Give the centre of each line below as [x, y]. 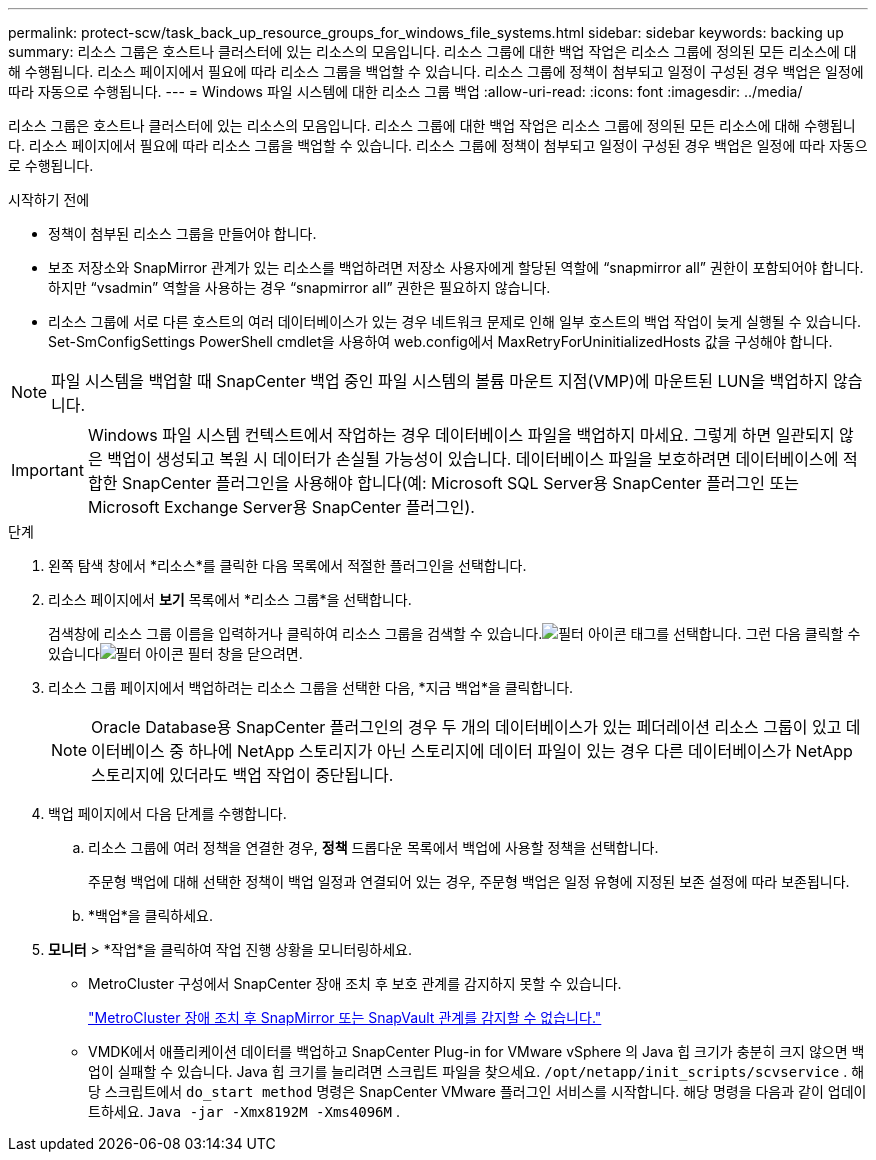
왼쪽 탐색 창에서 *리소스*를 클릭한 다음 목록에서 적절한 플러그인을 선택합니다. [287, 565]
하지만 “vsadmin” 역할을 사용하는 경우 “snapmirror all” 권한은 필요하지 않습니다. [299, 287]
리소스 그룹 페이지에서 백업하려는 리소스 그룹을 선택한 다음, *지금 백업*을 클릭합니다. [311, 687]
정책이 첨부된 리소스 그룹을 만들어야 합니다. [182, 233]
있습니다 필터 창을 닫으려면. [175, 653]
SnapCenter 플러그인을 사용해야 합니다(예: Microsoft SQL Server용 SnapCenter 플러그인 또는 [460, 483]
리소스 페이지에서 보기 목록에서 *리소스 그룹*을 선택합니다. [230, 599]
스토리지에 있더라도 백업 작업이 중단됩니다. [242, 775]
